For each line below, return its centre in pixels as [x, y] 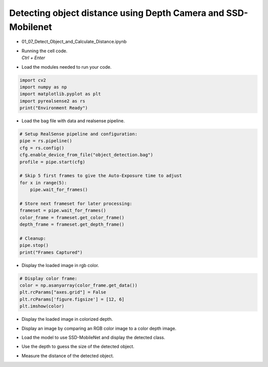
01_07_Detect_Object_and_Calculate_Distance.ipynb [74, 42]
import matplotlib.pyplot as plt [60, 94]
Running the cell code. [45, 51]
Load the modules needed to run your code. [67, 67]
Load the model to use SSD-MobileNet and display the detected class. [94, 337]
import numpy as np [43, 87]
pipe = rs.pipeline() [46, 141]
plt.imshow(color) [42, 306]
